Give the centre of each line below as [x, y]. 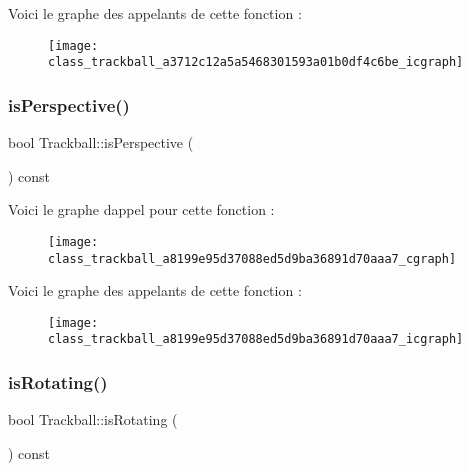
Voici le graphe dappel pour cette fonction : [141, 209]
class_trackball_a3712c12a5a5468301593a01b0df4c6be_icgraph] [256, 62]
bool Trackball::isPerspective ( [101, 142]
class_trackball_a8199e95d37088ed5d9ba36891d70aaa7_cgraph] [252, 258]
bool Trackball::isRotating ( [93, 419]
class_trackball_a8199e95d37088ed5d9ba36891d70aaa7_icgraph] [256, 339]
